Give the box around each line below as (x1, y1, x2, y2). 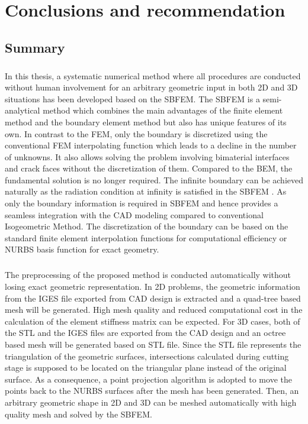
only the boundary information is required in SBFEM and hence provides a (5, 197, 278, 209)
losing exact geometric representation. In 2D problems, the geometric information (5, 280, 300, 292)
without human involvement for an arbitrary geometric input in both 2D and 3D (5, 81, 298, 93)
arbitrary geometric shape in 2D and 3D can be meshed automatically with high (5, 396, 297, 408)
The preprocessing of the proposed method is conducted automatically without (5, 268, 291, 281)
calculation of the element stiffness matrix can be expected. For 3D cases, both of (5, 315, 300, 327)
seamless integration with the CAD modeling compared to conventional (5, 208, 264, 221)
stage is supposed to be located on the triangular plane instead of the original (5, 361, 287, 374)
